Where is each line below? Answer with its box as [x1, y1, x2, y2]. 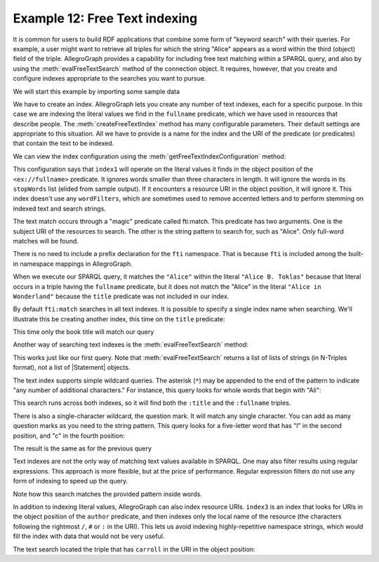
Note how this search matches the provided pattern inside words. [13, 490, 203, 498]
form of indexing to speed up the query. [13, 477, 128, 486]
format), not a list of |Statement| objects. [13, 363, 131, 372]
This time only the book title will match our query [13, 328, 154, 336]
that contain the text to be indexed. [13, 139, 114, 147]
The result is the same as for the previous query [13, 444, 152, 453]
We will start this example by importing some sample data [13, 87, 180, 95]
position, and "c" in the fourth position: [13, 431, 126, 440]
